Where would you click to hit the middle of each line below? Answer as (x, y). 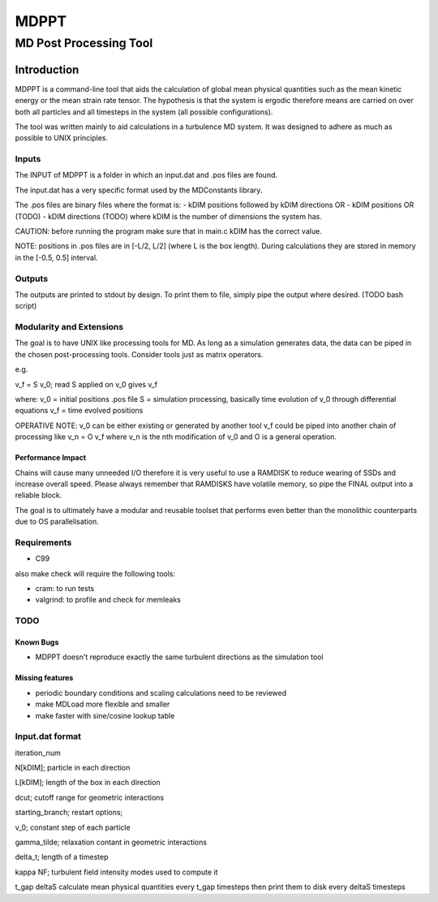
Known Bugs (37, 642)
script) (26, 306)
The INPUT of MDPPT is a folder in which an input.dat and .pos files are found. (146, 175)
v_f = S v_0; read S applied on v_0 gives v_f (86, 384)
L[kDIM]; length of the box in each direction (88, 783)
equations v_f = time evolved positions (79, 411)
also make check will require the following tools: (95, 573)
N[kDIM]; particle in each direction (73, 768)
